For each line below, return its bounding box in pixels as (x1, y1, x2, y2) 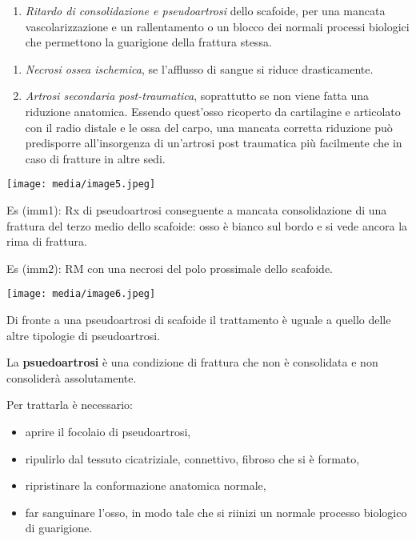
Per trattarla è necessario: (6, 396, 133, 413)
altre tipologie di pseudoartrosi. (6, 327, 161, 343)
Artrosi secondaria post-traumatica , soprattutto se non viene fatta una (25, 87, 369, 104)
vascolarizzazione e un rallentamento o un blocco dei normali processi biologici (25, 18, 410, 34)
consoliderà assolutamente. (6, 369, 137, 386)
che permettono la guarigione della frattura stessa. (25, 34, 272, 50)
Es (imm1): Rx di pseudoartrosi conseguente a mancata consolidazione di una (6, 202, 387, 218)
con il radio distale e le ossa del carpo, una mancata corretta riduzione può (25, 118, 393, 135)
